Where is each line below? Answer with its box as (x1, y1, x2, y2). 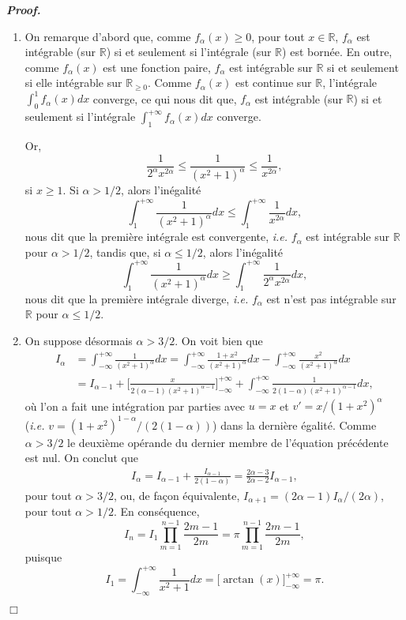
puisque (24, 549, 62, 566)
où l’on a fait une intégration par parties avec (24, 397, 246, 414)
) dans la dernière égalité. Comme (212, 416, 377, 433)
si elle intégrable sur (24, 74, 122, 91)
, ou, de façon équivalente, (113, 487, 240, 503)
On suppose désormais (24, 332, 133, 348)
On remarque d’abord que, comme (24, 28, 191, 44)
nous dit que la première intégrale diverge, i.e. (24, 290, 249, 306)
